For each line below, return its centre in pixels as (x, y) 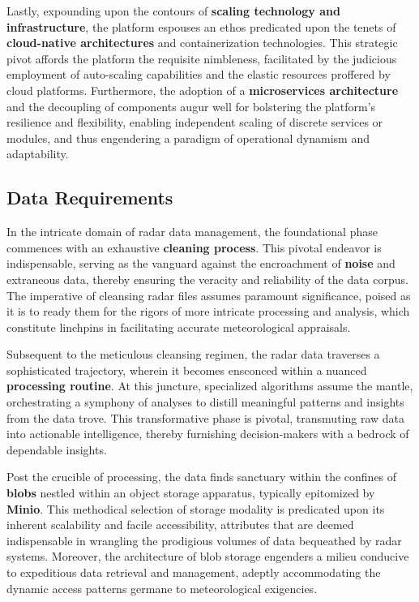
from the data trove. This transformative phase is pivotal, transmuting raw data (206, 417)
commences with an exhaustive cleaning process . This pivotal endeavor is (194, 247)
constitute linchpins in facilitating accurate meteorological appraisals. (179, 327)
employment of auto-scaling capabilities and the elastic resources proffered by (199, 74)
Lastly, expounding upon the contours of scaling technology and (173, 11)
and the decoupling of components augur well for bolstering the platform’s (191, 106)
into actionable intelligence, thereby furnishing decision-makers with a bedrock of (208, 434)
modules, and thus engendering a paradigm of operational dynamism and (188, 138)
